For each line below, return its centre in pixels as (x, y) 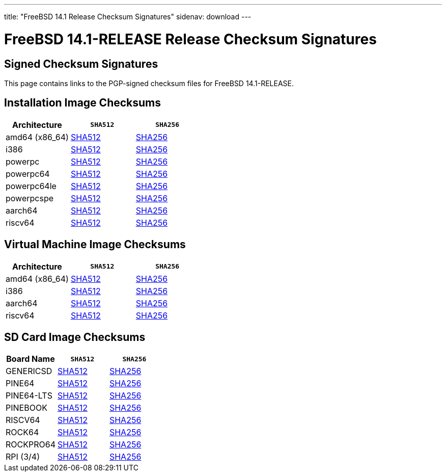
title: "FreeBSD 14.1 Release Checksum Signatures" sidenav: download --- (128, 17)
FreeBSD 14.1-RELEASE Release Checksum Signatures (190, 39)
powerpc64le (31, 186)
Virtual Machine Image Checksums (95, 245)
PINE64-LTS (29, 396)
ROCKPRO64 (31, 445)
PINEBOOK (26, 408)
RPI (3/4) (23, 457)
